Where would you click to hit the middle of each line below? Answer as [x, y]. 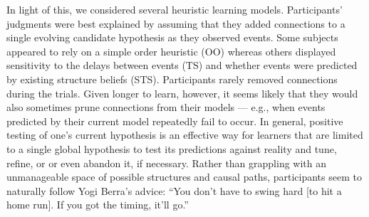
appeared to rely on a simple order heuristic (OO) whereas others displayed [171, 51]
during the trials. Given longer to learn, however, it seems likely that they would [182, 93]
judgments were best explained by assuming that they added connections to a [176, 23]
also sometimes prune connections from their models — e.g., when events [166, 107]
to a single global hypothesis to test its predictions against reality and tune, [172, 148]
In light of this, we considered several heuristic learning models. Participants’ [175, 9]
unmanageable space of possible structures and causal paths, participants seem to [184, 177]
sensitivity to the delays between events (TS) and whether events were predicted [182, 65]
